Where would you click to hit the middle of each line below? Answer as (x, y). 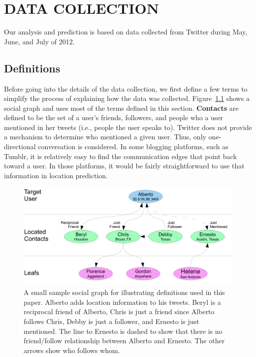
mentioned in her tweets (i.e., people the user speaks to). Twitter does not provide (128, 127)
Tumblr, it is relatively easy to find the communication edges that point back (120, 156)
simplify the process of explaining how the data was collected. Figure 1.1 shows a (127, 98)
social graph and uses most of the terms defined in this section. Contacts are (121, 108)
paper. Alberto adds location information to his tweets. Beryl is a (122, 302)
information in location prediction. (56, 175)
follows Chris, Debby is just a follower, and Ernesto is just (112, 321)
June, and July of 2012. (39, 41)
